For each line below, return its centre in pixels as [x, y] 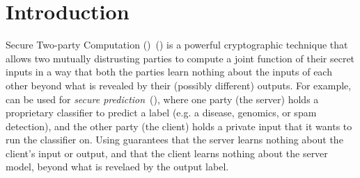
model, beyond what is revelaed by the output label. [117, 167]
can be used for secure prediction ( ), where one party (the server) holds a [162, 99]
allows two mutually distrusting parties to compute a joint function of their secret [180, 58]
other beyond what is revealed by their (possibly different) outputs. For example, [179, 85]
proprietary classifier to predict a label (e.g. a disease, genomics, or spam [161, 113]
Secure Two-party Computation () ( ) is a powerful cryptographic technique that [177, 45]
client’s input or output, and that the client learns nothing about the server [167, 153]
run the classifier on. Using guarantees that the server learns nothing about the [174, 140]
